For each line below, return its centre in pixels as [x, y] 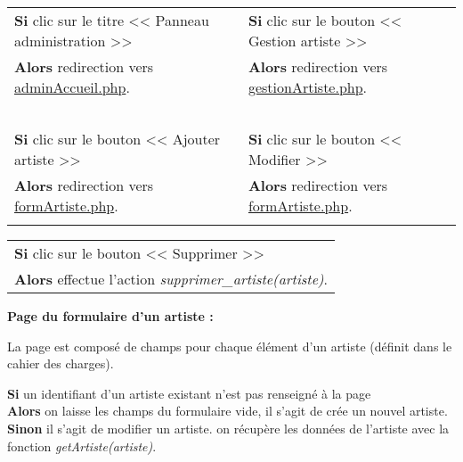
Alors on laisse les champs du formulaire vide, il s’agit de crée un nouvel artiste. [227, 411]
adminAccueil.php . [72, 87]
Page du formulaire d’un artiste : [110, 316]
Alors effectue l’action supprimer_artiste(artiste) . [171, 279]
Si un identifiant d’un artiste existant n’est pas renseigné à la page [189, 393]
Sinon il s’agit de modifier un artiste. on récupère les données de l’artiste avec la [228, 428]
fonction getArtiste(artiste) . [82, 445]
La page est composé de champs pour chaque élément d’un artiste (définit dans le [230, 346]
